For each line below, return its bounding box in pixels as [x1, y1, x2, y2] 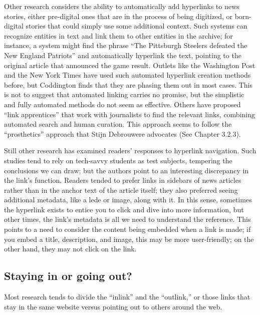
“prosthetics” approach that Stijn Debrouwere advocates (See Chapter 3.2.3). [4, 128, 241, 139]
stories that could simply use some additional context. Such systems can [26, 21, 247, 31]
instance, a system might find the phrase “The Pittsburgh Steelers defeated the [4, 40, 247, 51]
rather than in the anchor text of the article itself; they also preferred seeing [4, 184, 238, 195]
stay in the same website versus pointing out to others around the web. [4, 301, 222, 311]
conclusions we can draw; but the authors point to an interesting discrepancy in [4, 165, 249, 175]
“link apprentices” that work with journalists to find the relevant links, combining [4, 109, 255, 119]
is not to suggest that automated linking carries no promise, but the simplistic [4, 89, 244, 100]
